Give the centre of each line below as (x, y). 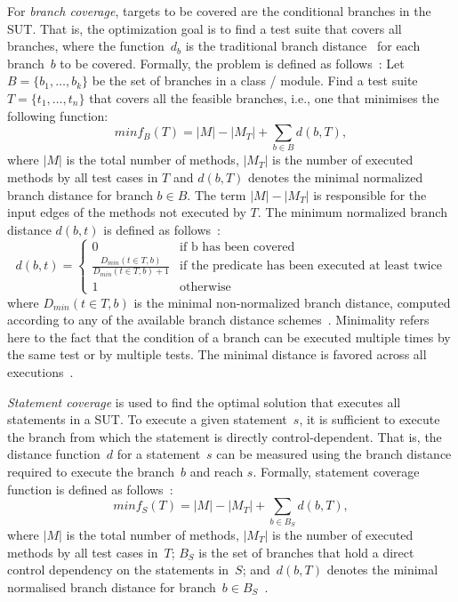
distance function (54, 454)
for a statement (159, 454)
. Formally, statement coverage (336, 472)
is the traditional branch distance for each (303, 46)
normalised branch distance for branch (112, 586)
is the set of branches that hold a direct (306, 552)
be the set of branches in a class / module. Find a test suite (255, 80)
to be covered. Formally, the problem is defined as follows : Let (232, 63)
